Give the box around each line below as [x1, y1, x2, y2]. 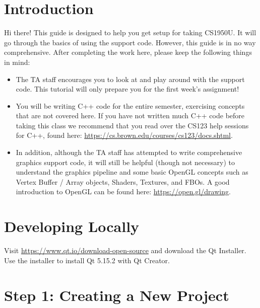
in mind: [4, 56, 30, 67]
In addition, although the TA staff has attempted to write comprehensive [16, 147, 242, 158]
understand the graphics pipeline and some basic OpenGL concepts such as [16, 167, 248, 177]
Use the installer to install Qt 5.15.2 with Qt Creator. [4, 255, 170, 265]
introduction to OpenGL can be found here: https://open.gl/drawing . [16, 186, 231, 197]
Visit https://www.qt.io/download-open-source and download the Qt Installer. [4, 245, 246, 256]
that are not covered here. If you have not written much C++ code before [16, 110, 245, 121]
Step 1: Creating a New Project [4, 284, 229, 305]
